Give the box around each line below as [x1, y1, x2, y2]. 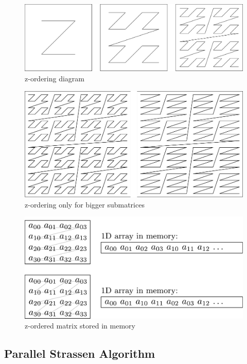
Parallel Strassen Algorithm [4, 345, 155, 361]
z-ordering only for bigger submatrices [25, 199, 145, 210]
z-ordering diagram [25, 73, 85, 84]
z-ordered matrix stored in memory [25, 320, 135, 331]
